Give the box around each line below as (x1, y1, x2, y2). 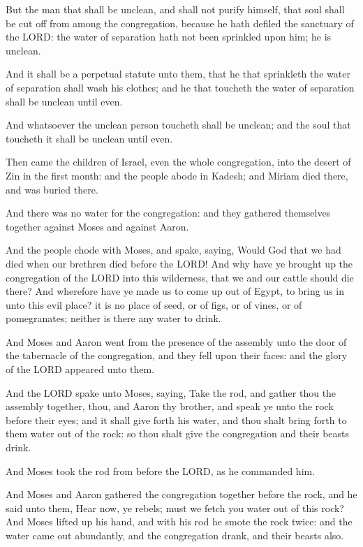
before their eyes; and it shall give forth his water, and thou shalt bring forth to (6, 412, 347, 427)
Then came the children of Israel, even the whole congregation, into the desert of (6, 154, 351, 169)
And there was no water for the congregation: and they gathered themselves (6, 205, 331, 220)
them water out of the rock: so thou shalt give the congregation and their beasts (6, 426, 350, 441)
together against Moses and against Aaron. (6, 219, 189, 233)
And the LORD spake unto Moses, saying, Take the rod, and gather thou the (6, 385, 336, 400)
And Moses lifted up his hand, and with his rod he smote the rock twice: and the (6, 514, 353, 529)
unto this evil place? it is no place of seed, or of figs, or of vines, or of (6, 297, 302, 312)
